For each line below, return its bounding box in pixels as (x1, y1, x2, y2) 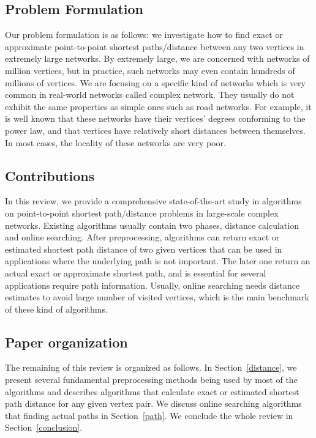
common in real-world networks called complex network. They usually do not (5, 88, 295, 101)
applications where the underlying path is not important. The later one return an (5, 254, 310, 267)
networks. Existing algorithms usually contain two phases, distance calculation (5, 218, 299, 231)
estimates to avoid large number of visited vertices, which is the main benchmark (5, 291, 309, 303)
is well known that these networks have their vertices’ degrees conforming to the (5, 112, 306, 125)
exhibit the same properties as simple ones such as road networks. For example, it (5, 100, 312, 113)
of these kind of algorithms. (5, 302, 108, 315)
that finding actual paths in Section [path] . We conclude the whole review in (5, 409, 293, 421)
